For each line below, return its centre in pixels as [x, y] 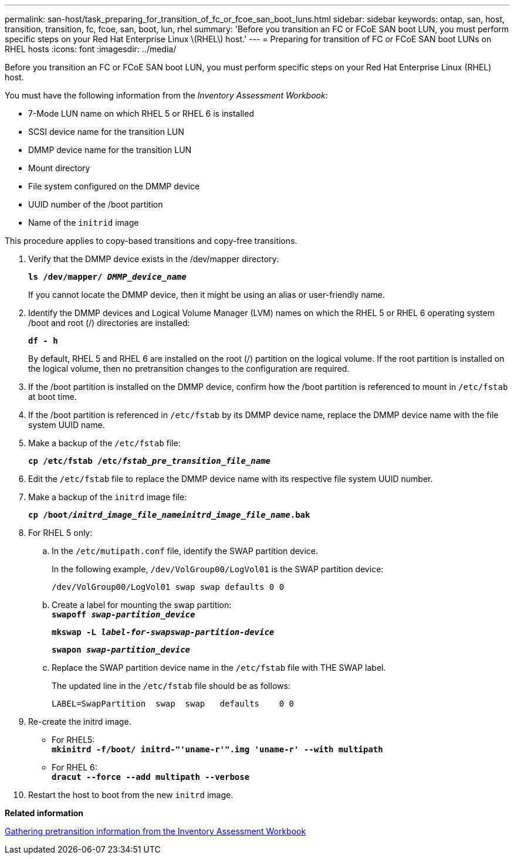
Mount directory [59, 168]
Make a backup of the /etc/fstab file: [104, 443]
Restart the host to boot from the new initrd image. [131, 795]
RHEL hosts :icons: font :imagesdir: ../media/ [91, 49]
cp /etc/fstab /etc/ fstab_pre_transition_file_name [150, 461]
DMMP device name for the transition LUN [110, 150]
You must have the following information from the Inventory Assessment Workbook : [166, 95]
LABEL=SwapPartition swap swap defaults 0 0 [173, 704]
